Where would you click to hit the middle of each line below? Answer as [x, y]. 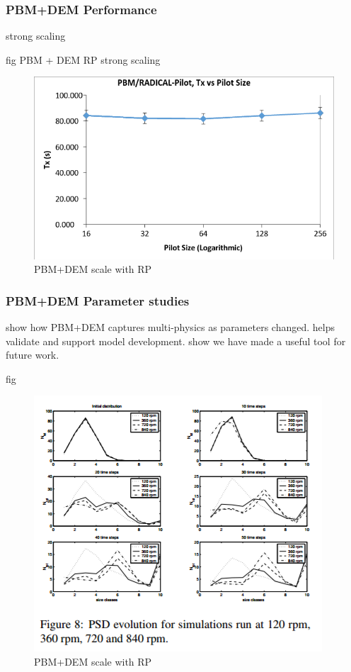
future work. [33, 355]
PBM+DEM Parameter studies [98, 300]
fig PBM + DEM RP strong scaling [83, 59]
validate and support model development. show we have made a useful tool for [176, 341]
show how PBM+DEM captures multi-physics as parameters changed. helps [170, 327]
